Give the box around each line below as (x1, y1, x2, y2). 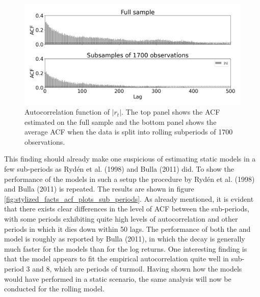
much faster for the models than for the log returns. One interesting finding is (4, 243, 247, 254)
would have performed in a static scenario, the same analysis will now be (4, 273, 231, 284)
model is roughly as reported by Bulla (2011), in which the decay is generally (4, 233, 245, 244)
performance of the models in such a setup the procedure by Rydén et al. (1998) (4, 173, 255, 184)
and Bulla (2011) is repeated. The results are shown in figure (4, 183, 194, 194)
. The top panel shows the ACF (121, 106, 220, 117)
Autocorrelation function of (24, 106, 110, 117)
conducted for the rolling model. (4, 283, 105, 294)
